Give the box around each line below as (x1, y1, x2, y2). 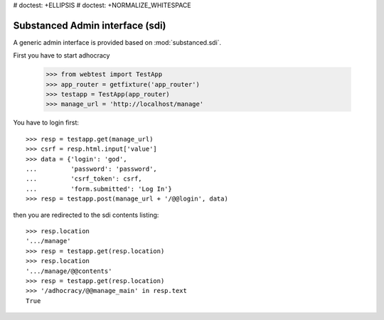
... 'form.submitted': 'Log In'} (26, 185, 172, 193)
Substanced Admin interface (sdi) (13, 19, 166, 31)
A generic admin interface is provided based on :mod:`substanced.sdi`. (13, 38, 222, 46)
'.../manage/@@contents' (26, 267, 112, 275)
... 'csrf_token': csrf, (26, 175, 142, 183)
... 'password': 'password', (26, 165, 158, 173)
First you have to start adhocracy (13, 51, 110, 60)
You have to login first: (13, 118, 80, 127)
